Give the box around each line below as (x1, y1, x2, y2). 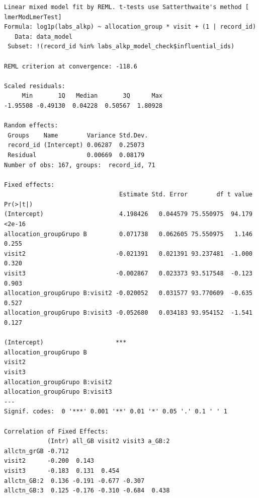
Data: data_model (15, 33, 73, 40)
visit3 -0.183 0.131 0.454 (4, 467, 120, 474)
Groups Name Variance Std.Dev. (8, 131, 148, 139)
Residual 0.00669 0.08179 (8, 151, 145, 159)
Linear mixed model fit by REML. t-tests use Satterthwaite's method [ (4, 4, 249, 11)
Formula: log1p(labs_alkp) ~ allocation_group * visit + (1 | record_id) (4, 23, 256, 31)
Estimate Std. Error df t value (119, 191, 252, 198)
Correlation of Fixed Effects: (4, 428, 109, 435)
